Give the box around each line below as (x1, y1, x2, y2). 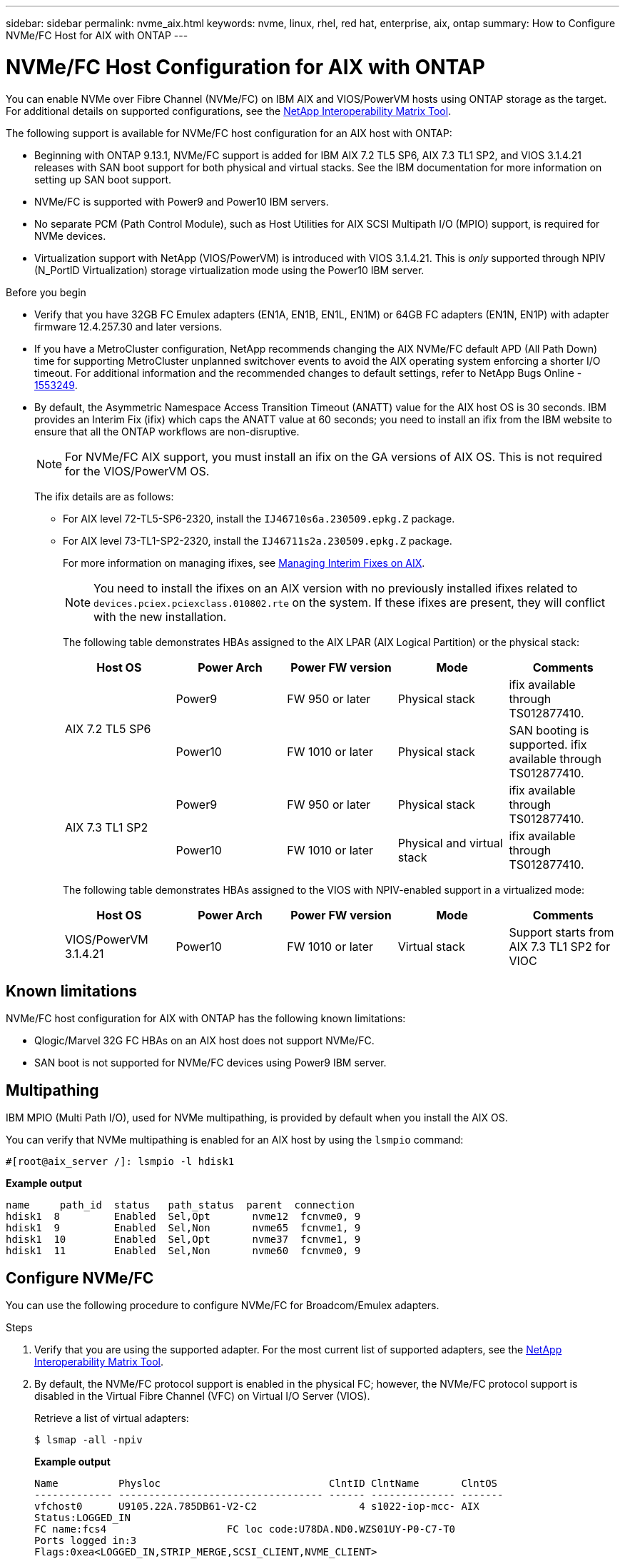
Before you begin (6, 286, 86, 298)
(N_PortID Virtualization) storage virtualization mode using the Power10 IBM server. (34, 263, 425, 276)
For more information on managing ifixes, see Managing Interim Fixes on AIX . (63, 556, 425, 569)
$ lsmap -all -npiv (34, 1434, 143, 1446)
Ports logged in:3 (34, 1535, 137, 1547)
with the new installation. (93, 609, 227, 624)
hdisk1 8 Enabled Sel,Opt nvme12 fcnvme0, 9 (6, 1211, 361, 1223)
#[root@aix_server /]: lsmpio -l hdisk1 (6, 1156, 235, 1168)
